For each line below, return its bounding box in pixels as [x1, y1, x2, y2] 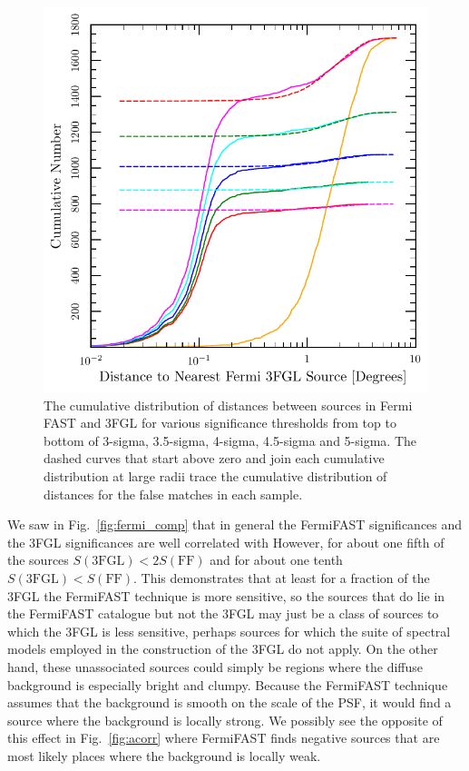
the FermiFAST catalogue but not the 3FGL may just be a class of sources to [7, 604, 439, 623]
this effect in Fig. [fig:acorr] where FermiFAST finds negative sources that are [7, 728, 440, 747]
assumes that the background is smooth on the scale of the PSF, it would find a [7, 693, 452, 712]
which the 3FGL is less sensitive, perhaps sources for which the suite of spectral [7, 621, 451, 640]
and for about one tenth [210, 550, 343, 569]
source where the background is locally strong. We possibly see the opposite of [7, 710, 443, 729]
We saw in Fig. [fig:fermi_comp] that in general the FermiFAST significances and [7, 515, 463, 534]
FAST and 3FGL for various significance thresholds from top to [44, 413, 396, 432]
